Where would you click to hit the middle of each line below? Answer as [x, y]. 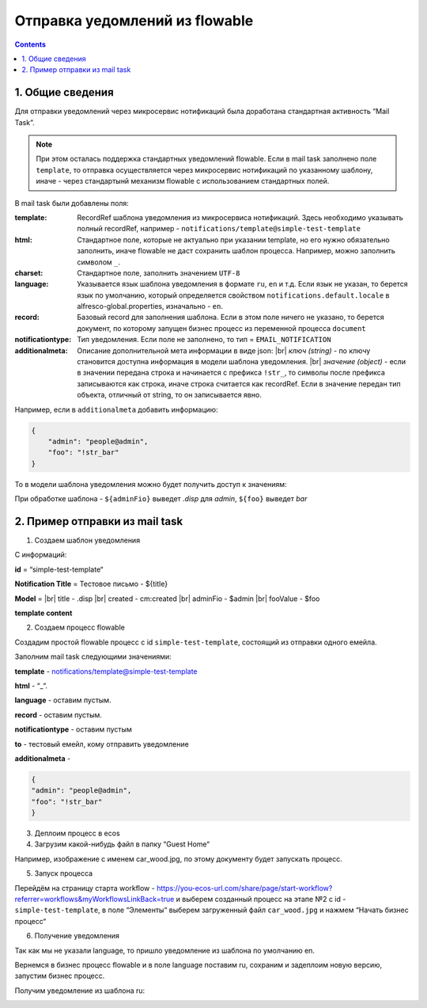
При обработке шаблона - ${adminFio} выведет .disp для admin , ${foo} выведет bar [161, 499]
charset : [29, 272]
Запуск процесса [64, 873]
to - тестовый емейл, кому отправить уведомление [102, 744]
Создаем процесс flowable [80, 628]
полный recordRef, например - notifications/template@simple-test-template [219, 229]
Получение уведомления [77, 936]
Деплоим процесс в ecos [77, 833]
